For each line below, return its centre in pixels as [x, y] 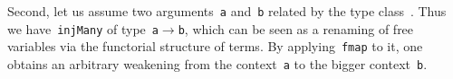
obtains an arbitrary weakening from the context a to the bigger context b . [217, 63]
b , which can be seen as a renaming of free [296, 28]
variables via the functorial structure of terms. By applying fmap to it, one [215, 46]
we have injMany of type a [83, 28]
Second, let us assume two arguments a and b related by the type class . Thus [227, 11]
